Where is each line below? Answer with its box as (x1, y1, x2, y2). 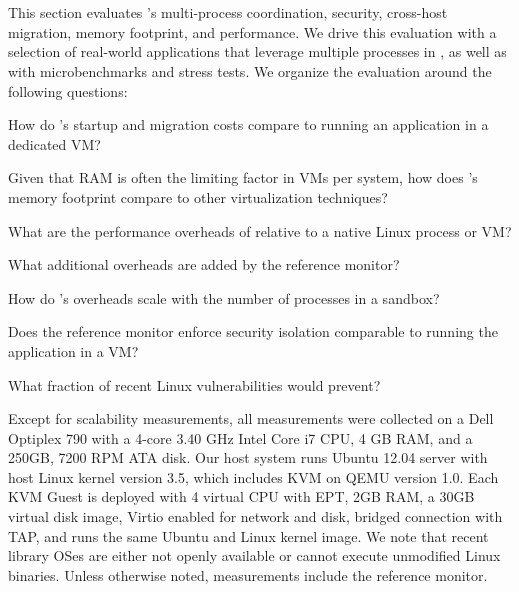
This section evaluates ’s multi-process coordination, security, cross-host (8, 2, 448, 23)
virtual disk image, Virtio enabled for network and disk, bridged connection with (8, 506, 503, 527)
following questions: (8, 80, 128, 101)
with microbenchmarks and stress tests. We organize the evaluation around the (8, 60, 492, 81)
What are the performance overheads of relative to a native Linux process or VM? (8, 220, 512, 241)
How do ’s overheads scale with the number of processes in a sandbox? (8, 287, 440, 308)
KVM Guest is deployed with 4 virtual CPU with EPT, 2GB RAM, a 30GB (8, 486, 475, 507)
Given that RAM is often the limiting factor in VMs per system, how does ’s (8, 167, 478, 188)
